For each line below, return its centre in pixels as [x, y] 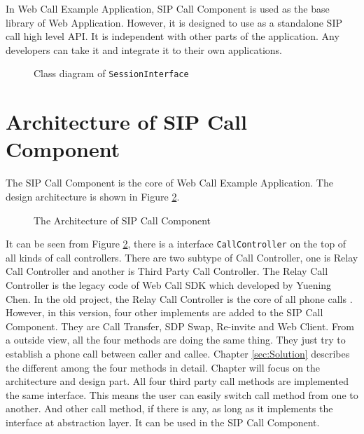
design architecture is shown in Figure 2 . [93, 196]
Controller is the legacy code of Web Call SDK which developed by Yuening [169, 284]
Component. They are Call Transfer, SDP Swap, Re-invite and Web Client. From [180, 326]
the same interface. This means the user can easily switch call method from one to [182, 394]
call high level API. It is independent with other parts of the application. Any [173, 36]
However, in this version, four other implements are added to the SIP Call [164, 312]
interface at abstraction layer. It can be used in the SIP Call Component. [163, 422]
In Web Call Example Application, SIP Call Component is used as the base [168, 8]
